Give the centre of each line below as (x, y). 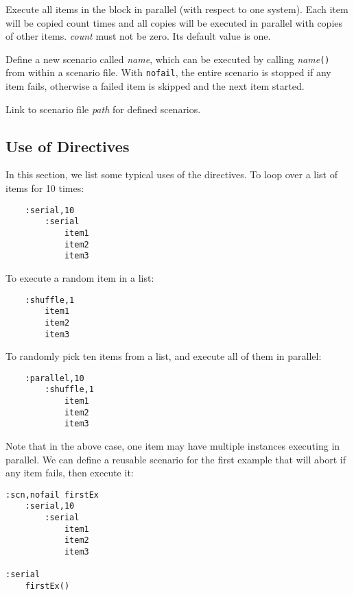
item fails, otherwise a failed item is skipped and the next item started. (155, 86)
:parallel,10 (55, 378)
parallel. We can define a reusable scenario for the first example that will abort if (176, 459)
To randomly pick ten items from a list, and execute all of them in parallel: (164, 356)
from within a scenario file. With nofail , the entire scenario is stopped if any (168, 72)
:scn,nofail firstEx (52, 495)
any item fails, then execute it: (70, 473)
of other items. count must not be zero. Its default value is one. (138, 36)
